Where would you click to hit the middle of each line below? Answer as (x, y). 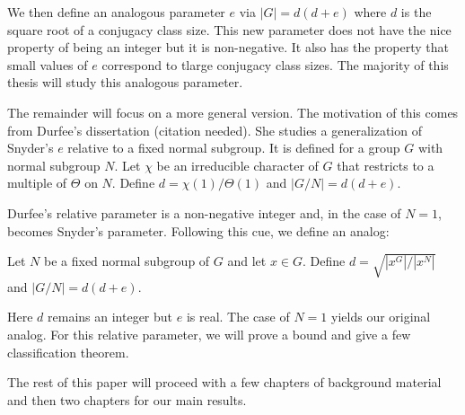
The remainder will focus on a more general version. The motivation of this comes (233, 112)
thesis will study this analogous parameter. (125, 82)
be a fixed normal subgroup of (127, 261)
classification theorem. (68, 352)
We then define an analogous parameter (116, 12)
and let (247, 261)
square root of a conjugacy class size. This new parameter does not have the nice (229, 29)
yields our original (381, 317)
